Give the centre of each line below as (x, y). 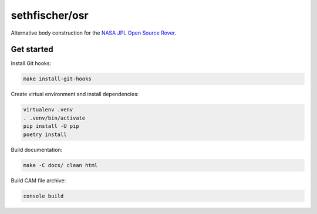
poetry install (45, 134)
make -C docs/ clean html (60, 165)
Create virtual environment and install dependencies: (75, 94)
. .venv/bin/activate (54, 118)
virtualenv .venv (48, 110)
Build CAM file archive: (38, 180)
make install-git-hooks (58, 79)
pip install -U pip (51, 126)
